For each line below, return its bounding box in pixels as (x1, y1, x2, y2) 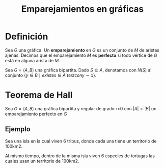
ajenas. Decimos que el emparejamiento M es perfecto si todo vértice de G (5, 52, 157, 58)
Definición (5, 31, 48, 42)
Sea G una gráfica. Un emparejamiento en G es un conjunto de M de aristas (5, 47, 160, 53)
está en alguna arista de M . (5, 57, 60, 63)
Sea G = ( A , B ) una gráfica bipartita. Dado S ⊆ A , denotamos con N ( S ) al (5, 67, 152, 73)
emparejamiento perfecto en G (5, 111, 67, 117)
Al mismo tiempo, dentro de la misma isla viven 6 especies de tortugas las (5, 153, 155, 159)
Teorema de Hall (5, 90, 73, 101)
